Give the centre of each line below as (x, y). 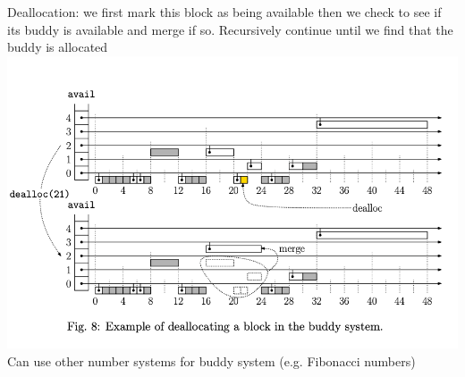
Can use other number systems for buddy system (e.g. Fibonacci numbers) (211, 360)
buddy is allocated (58, 47)
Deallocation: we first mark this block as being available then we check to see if (224, 12)
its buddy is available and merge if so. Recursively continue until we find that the (230, 29)
